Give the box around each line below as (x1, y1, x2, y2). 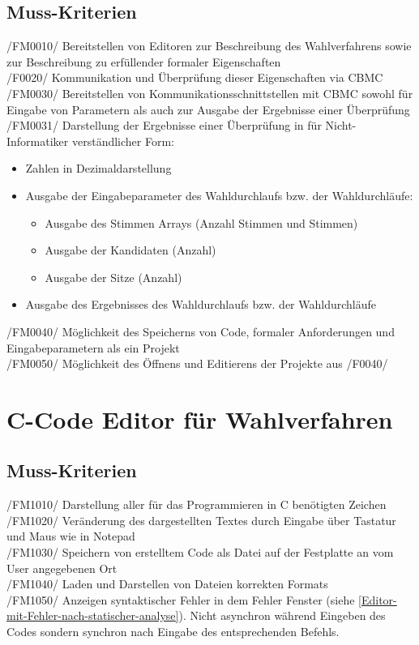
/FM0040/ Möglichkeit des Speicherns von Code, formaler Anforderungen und (6, 322, 395, 340)
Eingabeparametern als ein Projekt (6, 339, 180, 356)
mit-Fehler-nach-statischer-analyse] (6, 607, 179, 624)
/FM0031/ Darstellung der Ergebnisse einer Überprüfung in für (6, 117, 322, 134)
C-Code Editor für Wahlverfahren (6, 402, 393, 435)
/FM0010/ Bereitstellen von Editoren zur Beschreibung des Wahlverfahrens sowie (6, 37, 412, 54)
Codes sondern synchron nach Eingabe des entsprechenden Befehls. (6, 623, 340, 640)
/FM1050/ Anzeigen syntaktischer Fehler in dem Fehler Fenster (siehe (6, 591, 355, 608)
